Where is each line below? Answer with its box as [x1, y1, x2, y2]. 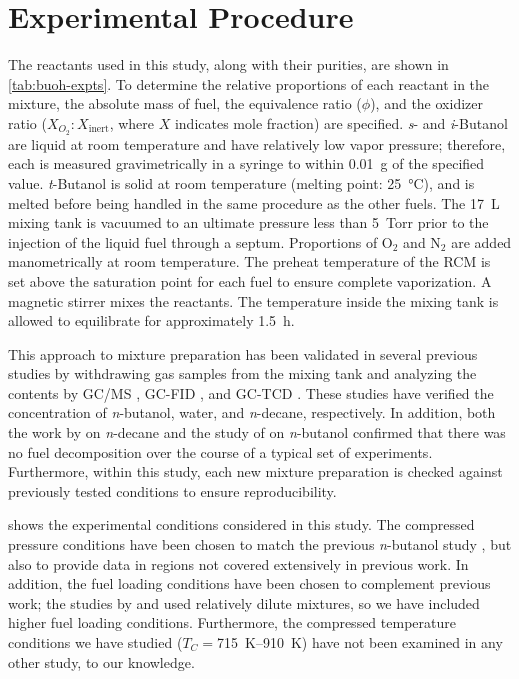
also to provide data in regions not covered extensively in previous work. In [8, 553, 469, 574]
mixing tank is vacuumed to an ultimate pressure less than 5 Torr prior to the [8, 212, 489, 233]
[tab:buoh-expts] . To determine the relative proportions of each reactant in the [8, 73, 490, 94]
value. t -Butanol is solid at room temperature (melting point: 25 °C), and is [8, 172, 475, 193]
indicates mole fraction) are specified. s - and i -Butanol [174, 112, 508, 133]
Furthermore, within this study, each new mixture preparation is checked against [8, 461, 503, 482]
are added [451, 231, 512, 252]
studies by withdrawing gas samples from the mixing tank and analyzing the [8, 363, 477, 384]
